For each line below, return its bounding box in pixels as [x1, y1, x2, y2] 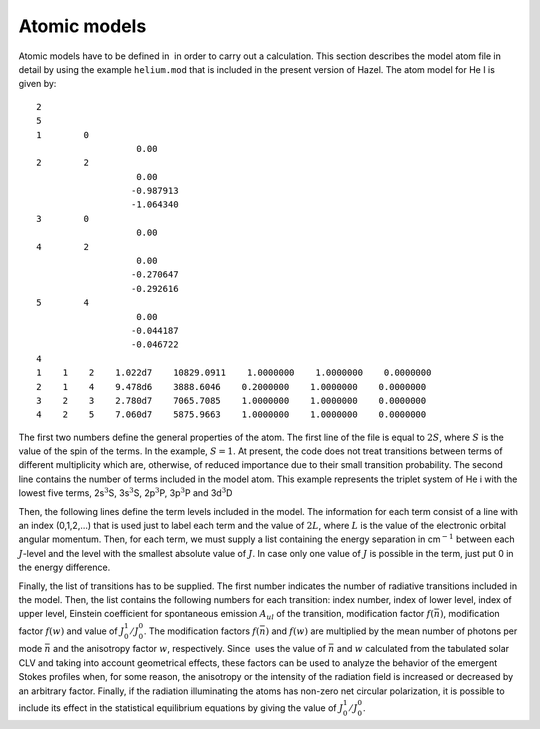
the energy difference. [18, 561, 111, 574]
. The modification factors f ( [143, 625, 260, 637]
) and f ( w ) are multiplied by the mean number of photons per [265, 625, 518, 637]
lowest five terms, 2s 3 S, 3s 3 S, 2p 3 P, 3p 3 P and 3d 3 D [18, 486, 233, 499]
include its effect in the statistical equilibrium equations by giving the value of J [18, 701, 344, 714]
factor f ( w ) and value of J [18, 625, 125, 637]
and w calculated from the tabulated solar [336, 643, 510, 655]
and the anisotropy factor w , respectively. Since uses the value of [53, 643, 327, 655]
